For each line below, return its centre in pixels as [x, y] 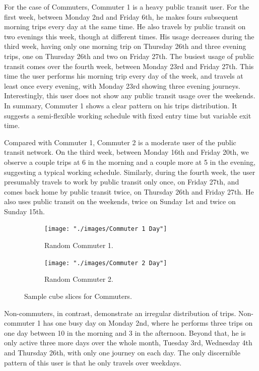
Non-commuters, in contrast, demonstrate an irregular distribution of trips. [120, 313]
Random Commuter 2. [79, 279]
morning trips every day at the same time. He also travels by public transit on [125, 26]
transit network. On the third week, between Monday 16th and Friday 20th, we [126, 152]
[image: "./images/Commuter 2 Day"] [106, 263]
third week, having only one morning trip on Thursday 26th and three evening [125, 46]
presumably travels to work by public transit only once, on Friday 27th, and [122, 182]
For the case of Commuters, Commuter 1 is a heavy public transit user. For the [127, 7]
